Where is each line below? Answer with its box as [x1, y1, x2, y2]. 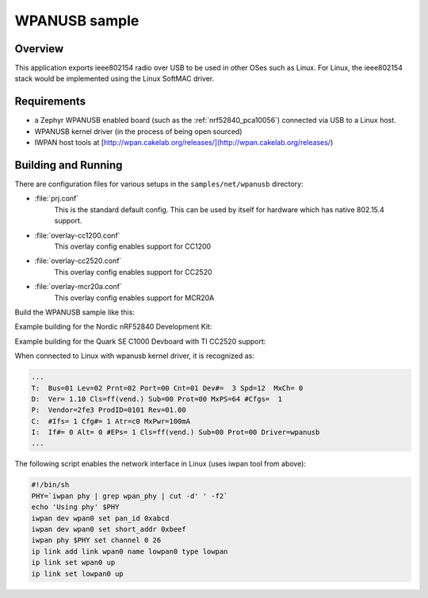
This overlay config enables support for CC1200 [54, 242, 212, 251]
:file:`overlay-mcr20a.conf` [34, 282, 123, 291]
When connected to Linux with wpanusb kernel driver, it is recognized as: [14, 351, 255, 360]
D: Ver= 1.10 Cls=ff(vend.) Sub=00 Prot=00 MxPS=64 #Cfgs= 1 [31, 394, 283, 403]
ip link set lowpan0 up [31, 569, 124, 578]
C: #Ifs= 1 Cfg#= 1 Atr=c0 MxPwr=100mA [31, 417, 190, 425]
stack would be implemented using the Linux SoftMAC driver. [14, 74, 215, 83]
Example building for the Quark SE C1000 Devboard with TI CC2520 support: [14, 337, 266, 346]
